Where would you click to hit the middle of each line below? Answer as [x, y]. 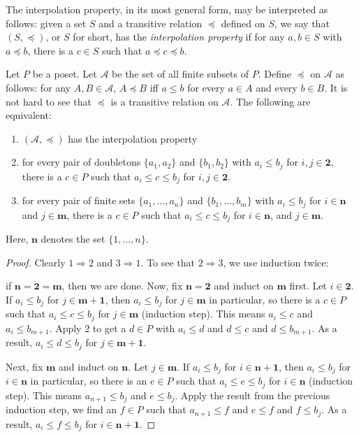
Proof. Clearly [36, 262]
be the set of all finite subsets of [181, 74]
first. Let [308, 286]
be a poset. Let [65, 74]
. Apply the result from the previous [252, 395]
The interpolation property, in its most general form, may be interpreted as [167, 9]
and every [277, 87]
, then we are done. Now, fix [122, 286]
